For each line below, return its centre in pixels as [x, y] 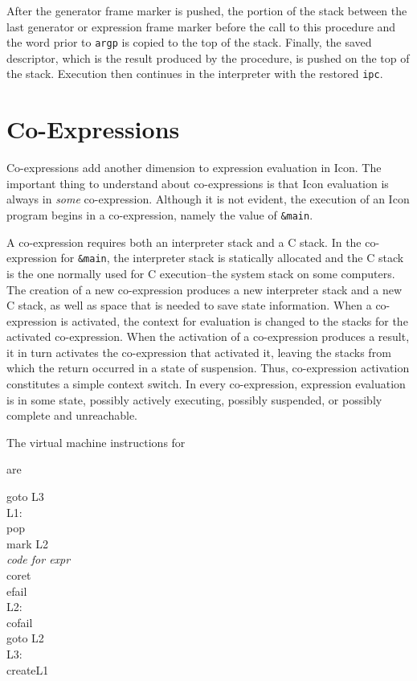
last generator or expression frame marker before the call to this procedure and [201, 26]
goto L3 [25, 496]
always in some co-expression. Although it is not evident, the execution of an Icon [208, 199]
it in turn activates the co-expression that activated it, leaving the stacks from [199, 352]
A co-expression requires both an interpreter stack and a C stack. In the [184, 242]
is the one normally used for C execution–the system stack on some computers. [201, 273]
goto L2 [25, 638]
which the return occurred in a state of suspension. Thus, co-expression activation [208, 368]
